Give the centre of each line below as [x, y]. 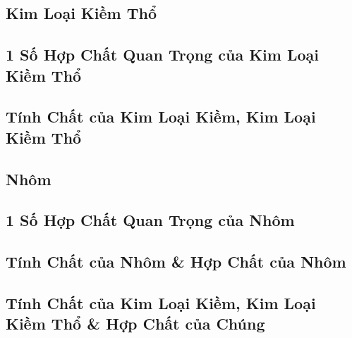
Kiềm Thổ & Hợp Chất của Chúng [135, 324]
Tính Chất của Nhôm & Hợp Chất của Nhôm [176, 262]
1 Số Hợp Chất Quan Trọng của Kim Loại [163, 55]
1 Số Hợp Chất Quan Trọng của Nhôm [150, 220]
